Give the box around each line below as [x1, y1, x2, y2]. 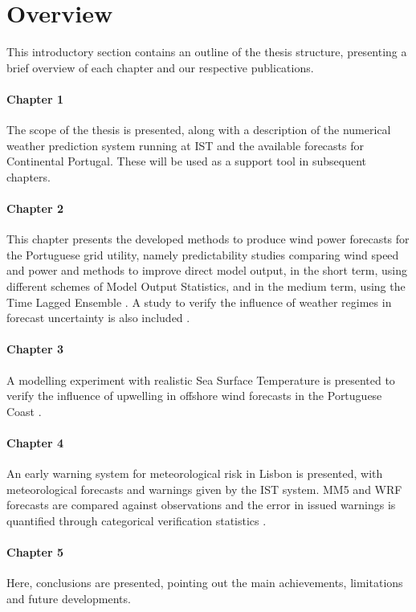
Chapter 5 [6, 544, 64, 561]
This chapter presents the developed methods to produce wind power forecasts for [6, 231, 410, 247]
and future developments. [6, 590, 131, 606]
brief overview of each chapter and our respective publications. [6, 59, 314, 75]
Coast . [6, 402, 42, 419]
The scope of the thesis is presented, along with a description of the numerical [6, 121, 391, 138]
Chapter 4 [6, 435, 64, 451]
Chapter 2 [6, 200, 64, 217]
